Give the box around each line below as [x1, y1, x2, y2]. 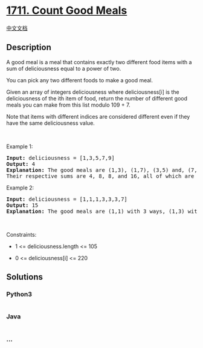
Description [6, 42, 51, 53]
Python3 [6, 290, 32, 298]
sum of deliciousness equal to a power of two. [6, 65, 121, 72]
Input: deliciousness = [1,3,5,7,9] [6, 154, 115, 161]
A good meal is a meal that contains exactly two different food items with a [6, 58, 192, 65]
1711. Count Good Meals [6, 4, 127, 18]
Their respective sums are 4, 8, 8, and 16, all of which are [6, 172, 195, 179]
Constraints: [6, 231, 37, 238]
